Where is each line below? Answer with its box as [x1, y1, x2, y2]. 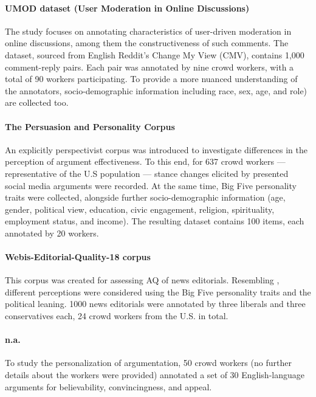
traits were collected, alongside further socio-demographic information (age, [5, 191, 286, 204]
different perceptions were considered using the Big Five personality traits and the [5, 285, 311, 298]
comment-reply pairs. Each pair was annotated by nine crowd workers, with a [5, 60, 294, 73]
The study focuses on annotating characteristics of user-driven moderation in [5, 24, 292, 37]
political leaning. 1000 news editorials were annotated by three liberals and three [5, 297, 306, 310]
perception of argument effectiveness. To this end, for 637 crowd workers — [5, 155, 286, 168]
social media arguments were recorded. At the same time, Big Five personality [5, 179, 297, 192]
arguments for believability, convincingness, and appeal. [5, 380, 212, 393]
